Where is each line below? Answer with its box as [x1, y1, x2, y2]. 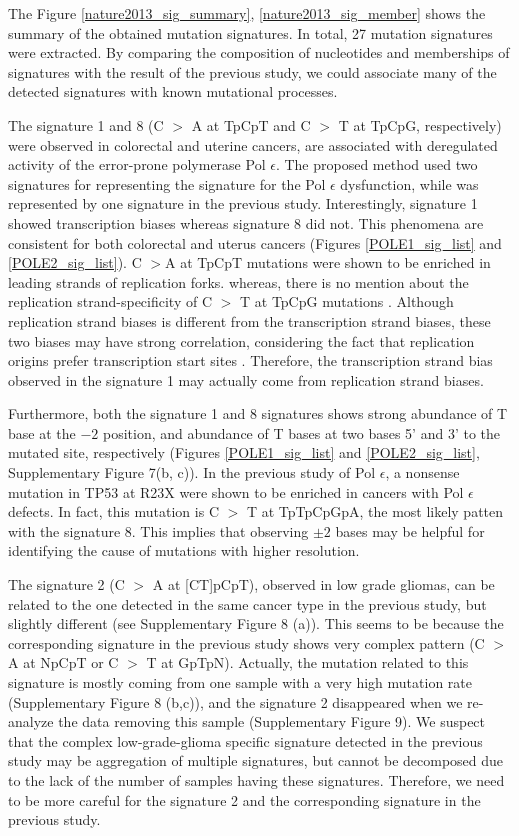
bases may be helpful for [335, 520, 485, 541]
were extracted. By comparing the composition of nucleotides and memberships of [8, 42, 510, 63]
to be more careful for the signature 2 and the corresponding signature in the [8, 789, 481, 810]
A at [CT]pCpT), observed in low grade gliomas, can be [152, 574, 495, 595]
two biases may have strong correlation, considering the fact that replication [8, 330, 475, 351]
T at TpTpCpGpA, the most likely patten [246, 501, 504, 522]
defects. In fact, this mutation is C [8, 501, 219, 522]
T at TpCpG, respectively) [338, 114, 502, 135]
